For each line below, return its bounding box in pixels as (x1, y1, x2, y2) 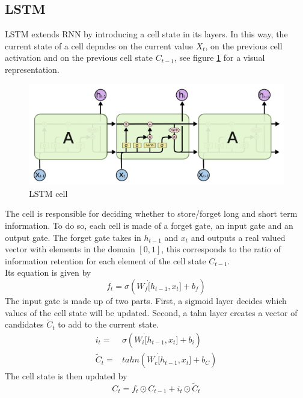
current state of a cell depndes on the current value (5, 39, 193, 52)
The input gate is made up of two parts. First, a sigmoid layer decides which (5, 294, 287, 307)
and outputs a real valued (191, 231, 286, 243)
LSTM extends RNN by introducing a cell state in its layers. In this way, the (5, 28, 288, 40)
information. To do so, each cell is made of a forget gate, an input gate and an (5, 219, 293, 232)
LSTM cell (29, 187, 68, 199)
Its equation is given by (5, 266, 91, 279)
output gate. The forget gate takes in (5, 231, 141, 243)
